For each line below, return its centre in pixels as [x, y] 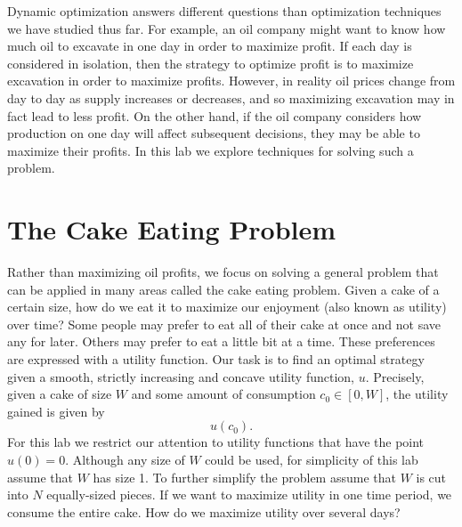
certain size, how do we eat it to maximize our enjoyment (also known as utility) [227, 307]
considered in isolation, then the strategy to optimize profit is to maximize [211, 63]
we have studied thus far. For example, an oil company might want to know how [227, 28]
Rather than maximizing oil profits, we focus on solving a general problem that [223, 272]
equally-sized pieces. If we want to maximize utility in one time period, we [249, 495]
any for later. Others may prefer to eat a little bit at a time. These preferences [221, 341]
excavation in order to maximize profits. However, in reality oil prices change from [231, 81]
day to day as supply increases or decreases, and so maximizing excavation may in [231, 97]
